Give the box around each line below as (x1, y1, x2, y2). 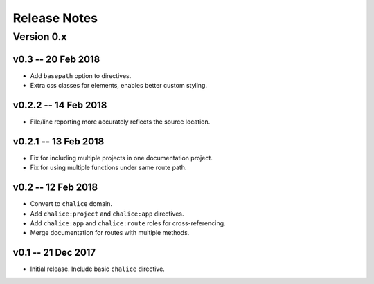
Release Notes (12, 10, 98, 26)
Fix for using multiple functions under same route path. (30, 163, 187, 172)
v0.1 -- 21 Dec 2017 (12, 247, 96, 258)
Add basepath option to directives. (30, 71, 132, 79)
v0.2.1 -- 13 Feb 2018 (12, 135, 105, 147)
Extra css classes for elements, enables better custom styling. (30, 82, 208, 90)
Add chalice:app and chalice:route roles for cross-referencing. (30, 219, 226, 227)
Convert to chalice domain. (30, 200, 112, 208)
